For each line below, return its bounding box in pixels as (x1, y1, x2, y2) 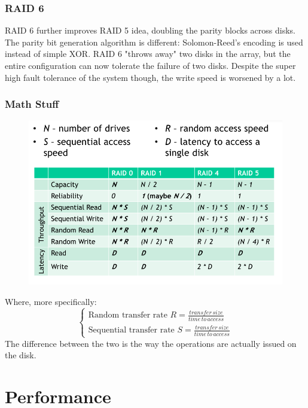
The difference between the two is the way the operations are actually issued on (5, 337, 297, 349)
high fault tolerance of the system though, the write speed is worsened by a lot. (5, 71, 296, 83)
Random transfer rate (88, 311, 167, 320)
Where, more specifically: (5, 295, 97, 307)
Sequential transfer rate (88, 326, 175, 335)
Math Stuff (5, 96, 59, 111)
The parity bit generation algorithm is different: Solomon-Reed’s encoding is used (5, 35, 303, 48)
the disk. (5, 349, 36, 361)
